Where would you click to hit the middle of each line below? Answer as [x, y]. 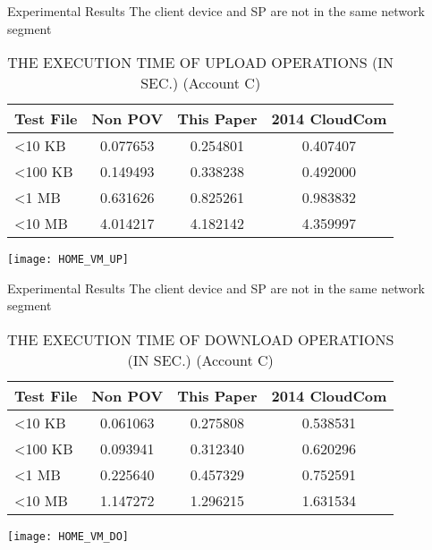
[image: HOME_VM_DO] [68, 537]
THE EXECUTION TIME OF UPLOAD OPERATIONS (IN [201, 63]
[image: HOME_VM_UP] [68, 260]
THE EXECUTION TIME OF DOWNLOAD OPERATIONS [201, 340]
